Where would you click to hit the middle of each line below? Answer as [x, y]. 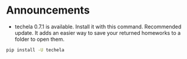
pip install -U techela [35, 50]
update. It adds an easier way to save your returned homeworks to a [98, 32]
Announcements [48, 10]
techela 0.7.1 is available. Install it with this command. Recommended [98, 27]
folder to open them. [40, 39]
